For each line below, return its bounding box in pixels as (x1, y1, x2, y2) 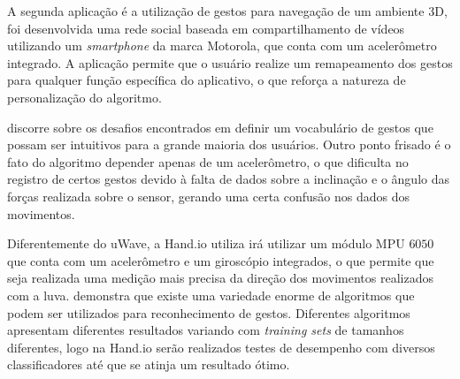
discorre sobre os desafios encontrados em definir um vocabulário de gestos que (7, 117, 433, 136)
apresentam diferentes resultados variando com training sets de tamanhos (7, 321, 404, 339)
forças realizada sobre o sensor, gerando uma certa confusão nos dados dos (7, 186, 410, 205)
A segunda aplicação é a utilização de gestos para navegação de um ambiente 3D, (7, 2, 448, 19)
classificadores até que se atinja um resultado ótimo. (7, 355, 290, 374)
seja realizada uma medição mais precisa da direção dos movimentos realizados (7, 269, 433, 287)
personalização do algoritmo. (7, 87, 162, 106)
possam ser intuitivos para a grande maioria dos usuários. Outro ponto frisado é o (7, 135, 451, 154)
